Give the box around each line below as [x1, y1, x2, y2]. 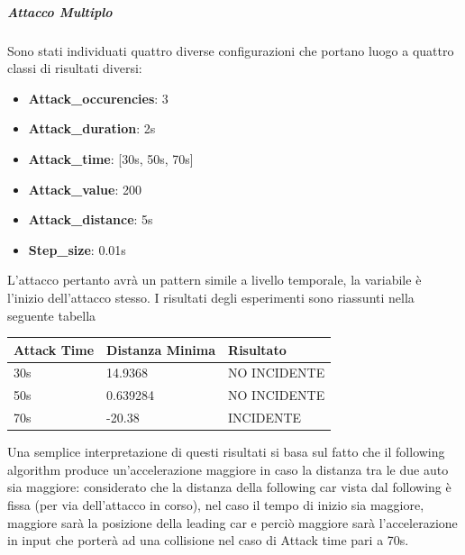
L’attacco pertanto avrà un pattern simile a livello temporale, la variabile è [7, 270, 422, 289]
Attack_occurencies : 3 [28, 88, 169, 107]
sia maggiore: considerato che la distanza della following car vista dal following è [7, 478, 451, 496]
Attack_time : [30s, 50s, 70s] [28, 149, 194, 168]
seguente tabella [7, 305, 96, 324]
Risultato [228, 340, 287, 359]
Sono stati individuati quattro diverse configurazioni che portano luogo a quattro [7, 41, 454, 59]
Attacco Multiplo [7, 2, 113, 21]
